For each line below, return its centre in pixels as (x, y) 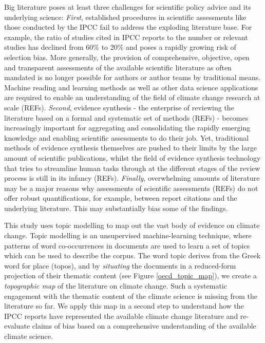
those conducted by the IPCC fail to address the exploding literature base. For (128, 27)
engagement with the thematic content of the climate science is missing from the (131, 296)
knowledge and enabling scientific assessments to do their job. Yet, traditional (127, 137)
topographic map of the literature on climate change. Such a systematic (116, 286)
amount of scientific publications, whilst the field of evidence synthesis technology (132, 157)
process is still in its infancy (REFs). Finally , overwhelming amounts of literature (132, 178)
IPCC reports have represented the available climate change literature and (121, 316)
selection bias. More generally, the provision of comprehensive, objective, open (127, 57)
